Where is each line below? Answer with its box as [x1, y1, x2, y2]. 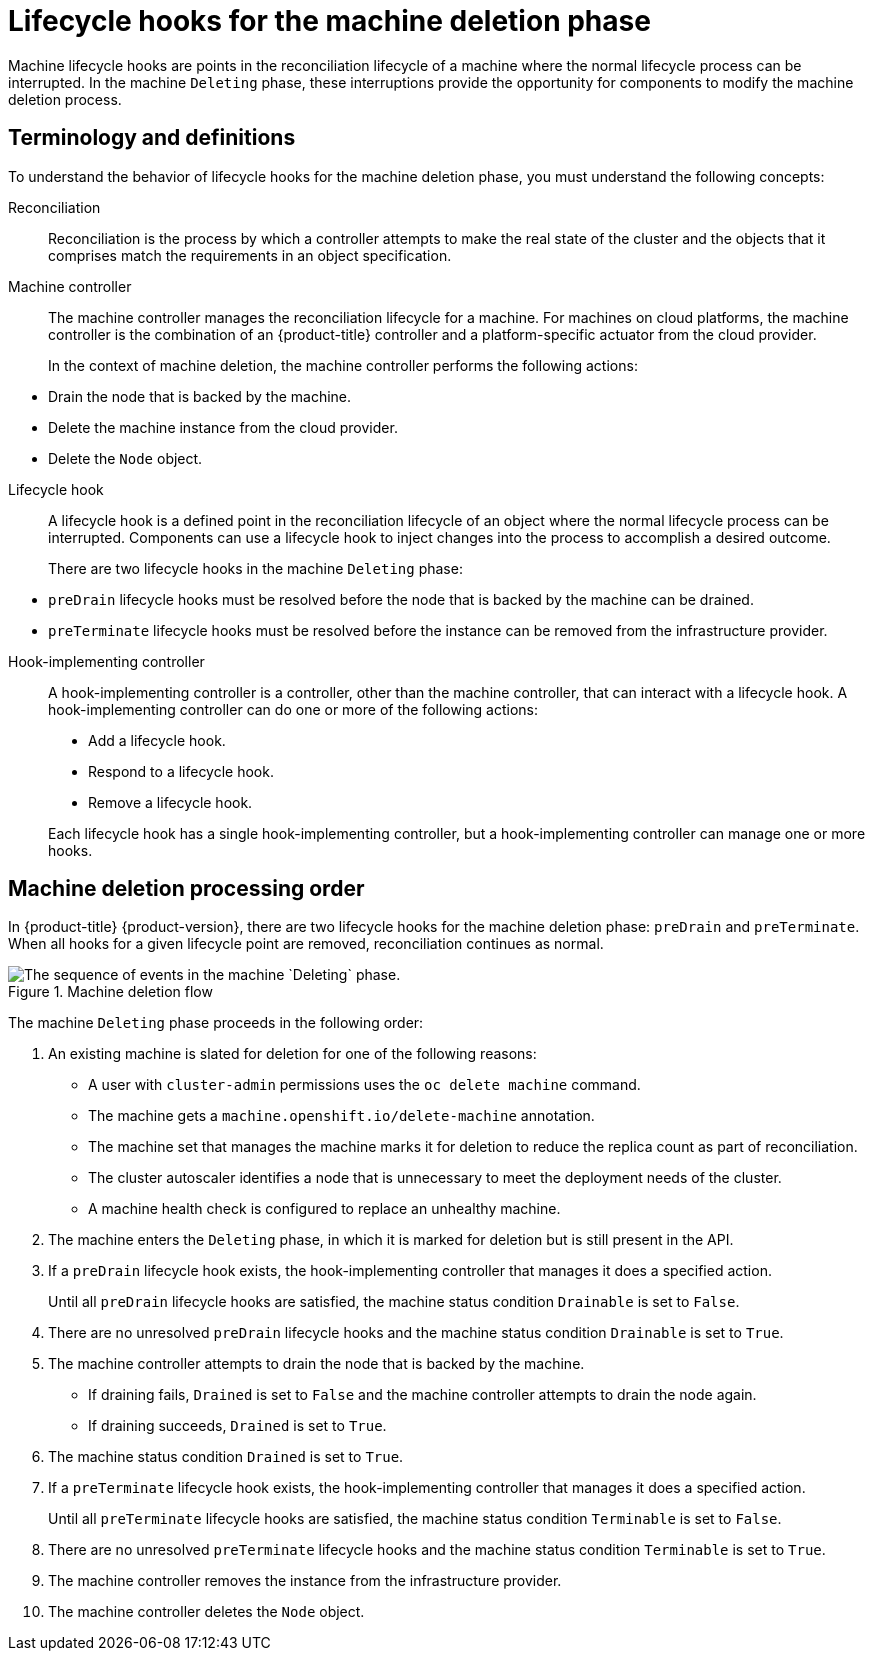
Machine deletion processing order [8, 876, 365, 902]
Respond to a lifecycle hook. [88, 762, 274, 780]
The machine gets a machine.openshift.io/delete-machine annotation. [88, 1107, 595, 1125]
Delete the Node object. [48, 449, 203, 467]
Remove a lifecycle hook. [88, 793, 253, 811]
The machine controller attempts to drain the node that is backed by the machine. [48, 1355, 585, 1373]
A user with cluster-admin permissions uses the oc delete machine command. [88, 1076, 641, 1094]
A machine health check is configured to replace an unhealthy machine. [88, 1200, 561, 1218]
